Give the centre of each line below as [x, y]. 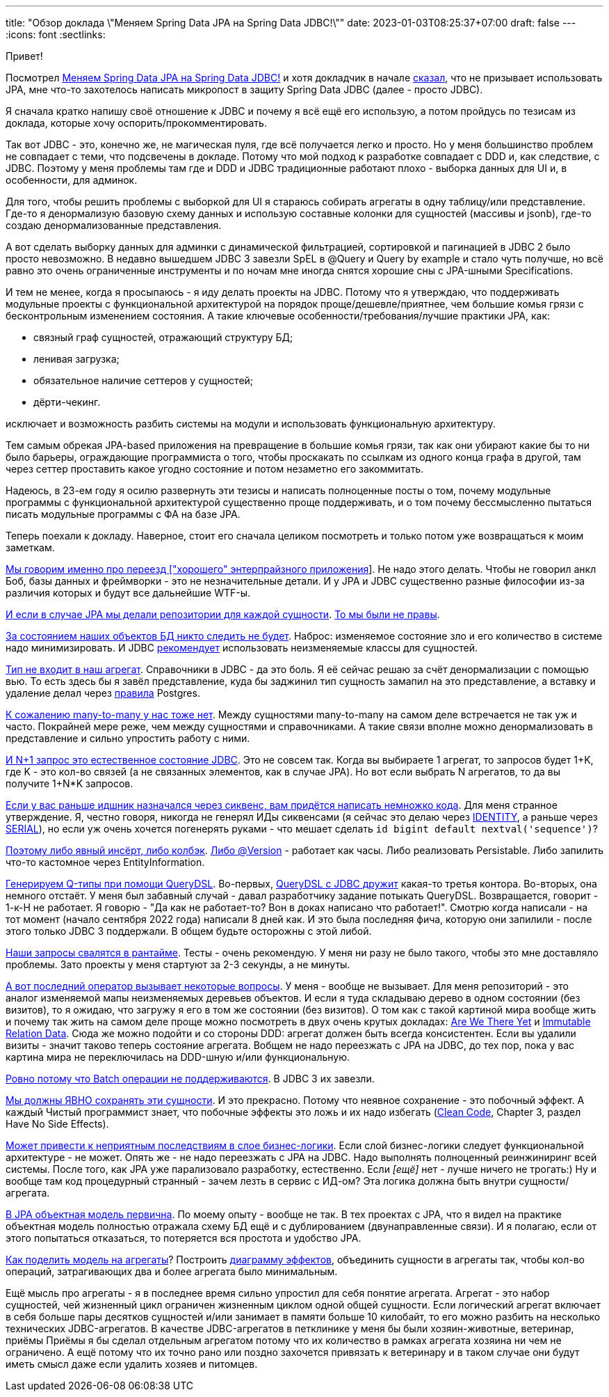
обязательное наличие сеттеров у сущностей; [144, 380]
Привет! [24, 56]
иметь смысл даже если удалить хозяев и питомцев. [132, 1364]
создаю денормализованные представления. [114, 225]
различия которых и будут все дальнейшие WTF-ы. [128, 593]
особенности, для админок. [72, 180]
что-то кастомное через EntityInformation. [105, 862]
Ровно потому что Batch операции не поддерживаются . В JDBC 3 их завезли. [190, 1079]
